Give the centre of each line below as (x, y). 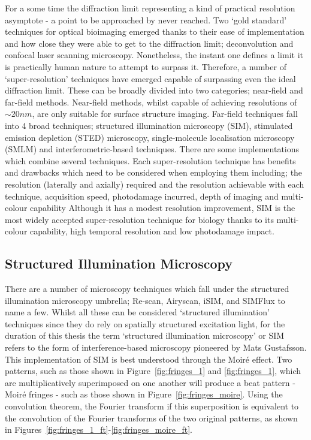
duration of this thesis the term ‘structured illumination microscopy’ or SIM (145, 335)
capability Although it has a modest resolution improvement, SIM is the (163, 208)
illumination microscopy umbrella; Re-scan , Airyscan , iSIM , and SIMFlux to (145, 300)
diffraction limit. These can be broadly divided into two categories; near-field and (154, 90)
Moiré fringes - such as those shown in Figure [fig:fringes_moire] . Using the (144, 394)
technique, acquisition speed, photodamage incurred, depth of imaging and (142, 196)
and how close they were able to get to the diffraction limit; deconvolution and (149, 43)
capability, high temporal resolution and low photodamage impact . (152, 231)
